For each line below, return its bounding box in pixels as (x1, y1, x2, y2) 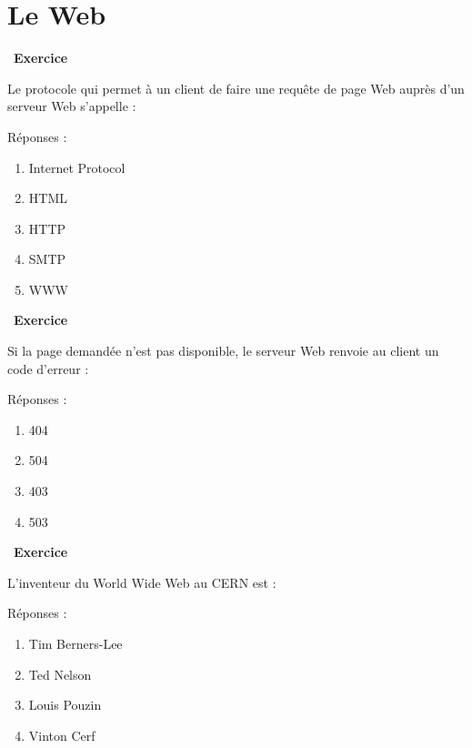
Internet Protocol (28, 157, 126, 177)
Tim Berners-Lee (28, 634, 123, 652)
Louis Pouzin (28, 695, 102, 714)
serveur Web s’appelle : (7, 96, 136, 116)
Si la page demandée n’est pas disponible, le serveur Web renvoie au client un (7, 341, 439, 360)
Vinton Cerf (28, 725, 95, 744)
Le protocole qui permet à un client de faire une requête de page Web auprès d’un (7, 78, 465, 97)
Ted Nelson (28, 664, 92, 683)
